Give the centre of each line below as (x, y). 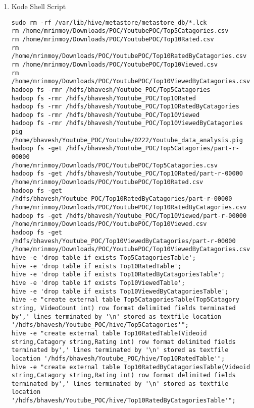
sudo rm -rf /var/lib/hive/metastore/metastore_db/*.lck (109, 22)
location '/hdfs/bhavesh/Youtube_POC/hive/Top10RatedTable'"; (118, 358)
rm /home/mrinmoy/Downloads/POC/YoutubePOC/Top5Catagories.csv (120, 31)
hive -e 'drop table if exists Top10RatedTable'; (96, 266)
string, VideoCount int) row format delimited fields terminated (123, 308)
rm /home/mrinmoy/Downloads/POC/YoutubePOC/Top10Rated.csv (113, 39)
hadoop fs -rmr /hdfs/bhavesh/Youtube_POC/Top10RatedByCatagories (125, 107)
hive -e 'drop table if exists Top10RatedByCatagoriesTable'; (118, 275)
